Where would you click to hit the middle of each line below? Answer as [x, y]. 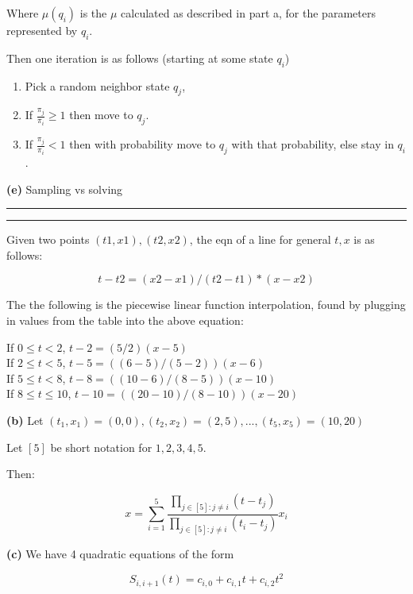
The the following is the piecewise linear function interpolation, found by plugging [206, 305]
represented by [42, 30]
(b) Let [25, 420]
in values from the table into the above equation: [125, 320]
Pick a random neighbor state [97, 85]
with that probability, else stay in [313, 144]
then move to [101, 115]
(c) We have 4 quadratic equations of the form [120, 554]
